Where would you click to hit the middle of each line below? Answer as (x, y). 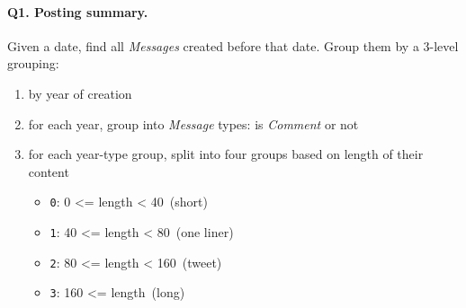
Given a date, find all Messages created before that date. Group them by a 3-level (233, 45)
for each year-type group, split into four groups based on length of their (226, 154)
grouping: (33, 63)
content (49, 171)
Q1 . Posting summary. (78, 11)
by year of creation (80, 93)
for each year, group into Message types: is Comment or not (193, 123)
